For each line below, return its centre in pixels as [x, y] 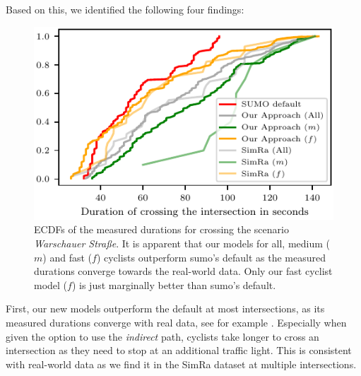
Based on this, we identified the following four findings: [125, 9]
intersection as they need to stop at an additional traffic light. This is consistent [179, 350]
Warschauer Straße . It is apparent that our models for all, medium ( [182, 243]
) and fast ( [67, 257]
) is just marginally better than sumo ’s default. [174, 284]
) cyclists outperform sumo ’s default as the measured [211, 257]
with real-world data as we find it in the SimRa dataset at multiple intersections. [181, 364]
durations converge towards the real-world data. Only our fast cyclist [183, 271]
